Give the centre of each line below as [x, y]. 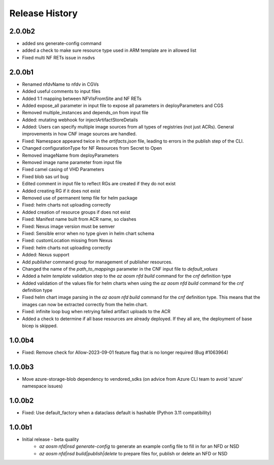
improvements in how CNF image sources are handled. [79, 134]
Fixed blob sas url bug [45, 176]
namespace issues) [42, 386]
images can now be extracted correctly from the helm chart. [85, 304]
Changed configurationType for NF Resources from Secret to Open [92, 148]
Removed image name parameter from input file [72, 162]
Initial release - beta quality [50, 440]
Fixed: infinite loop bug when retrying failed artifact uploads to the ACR [96, 312]
